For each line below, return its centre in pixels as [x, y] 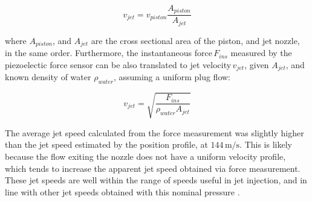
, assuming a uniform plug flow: [172, 77]
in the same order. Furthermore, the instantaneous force [109, 53]
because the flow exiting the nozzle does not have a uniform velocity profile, [145, 156]
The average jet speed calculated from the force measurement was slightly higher [154, 132]
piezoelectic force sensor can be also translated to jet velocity [118, 64]
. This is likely [266, 144]
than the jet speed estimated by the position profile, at [106, 144]
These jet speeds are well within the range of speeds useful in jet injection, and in [156, 180]
